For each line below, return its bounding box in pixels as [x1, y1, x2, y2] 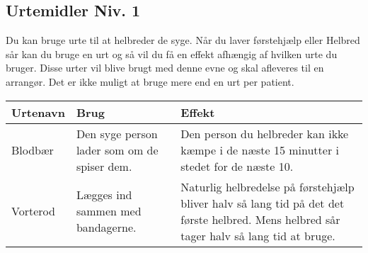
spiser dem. [76, 157, 132, 174]
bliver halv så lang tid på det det [180, 194, 345, 211]
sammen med [76, 203, 142, 220]
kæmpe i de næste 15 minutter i [180, 141, 339, 158]
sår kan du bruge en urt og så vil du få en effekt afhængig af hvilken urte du [6, 46, 338, 61]
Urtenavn [11, 103, 65, 120]
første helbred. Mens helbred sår [180, 210, 340, 227]
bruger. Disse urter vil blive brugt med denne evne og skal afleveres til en [6, 60, 324, 75]
